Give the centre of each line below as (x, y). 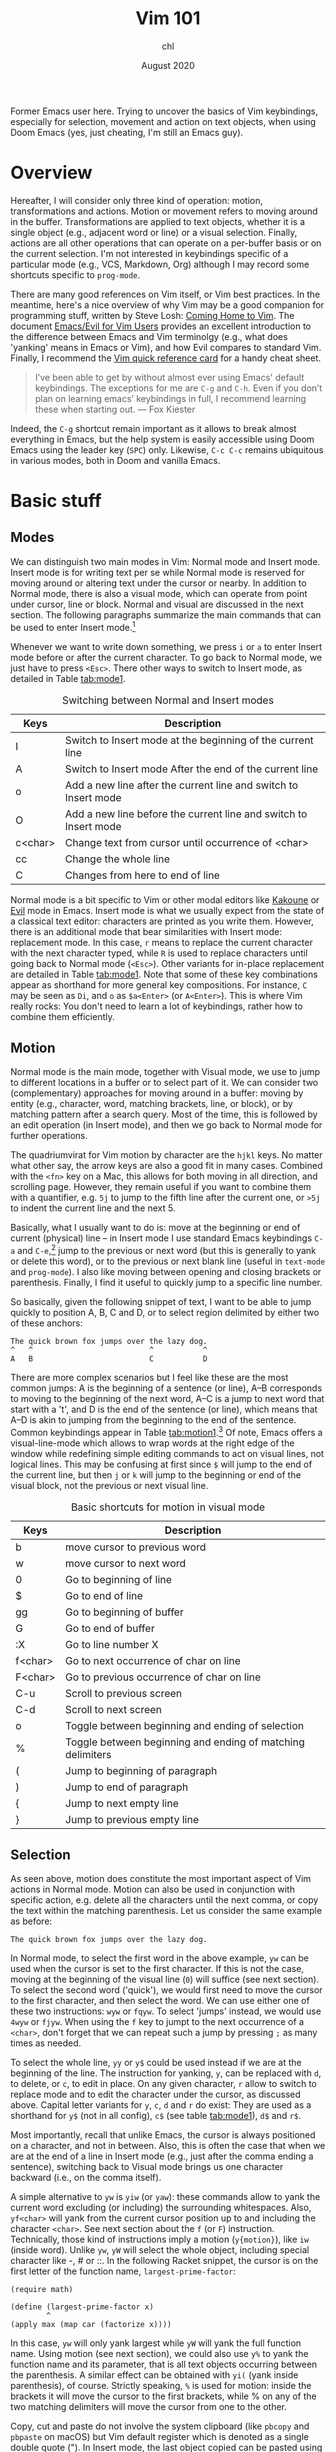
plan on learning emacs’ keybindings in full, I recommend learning (170, 398)
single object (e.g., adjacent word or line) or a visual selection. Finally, (154, 232)
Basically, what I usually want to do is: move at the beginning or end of (155, 1228)
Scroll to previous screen (123, 1693)
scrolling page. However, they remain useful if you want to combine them (161, 1187)
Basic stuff (56, 501)
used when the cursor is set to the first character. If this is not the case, (157, 1969)
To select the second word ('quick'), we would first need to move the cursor (166, 1990)
